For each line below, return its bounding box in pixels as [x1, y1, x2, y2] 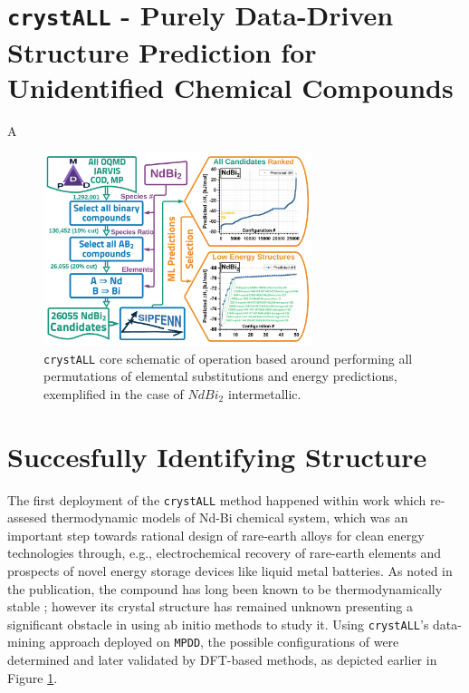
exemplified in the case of [43, 384, 184, 403]
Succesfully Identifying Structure [7, 437, 427, 474]
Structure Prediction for [7, 33, 317, 70]
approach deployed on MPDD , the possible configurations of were [49, 632, 399, 651]
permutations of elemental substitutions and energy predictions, [43, 366, 397, 386]
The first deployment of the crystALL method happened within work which [7, 490, 426, 509]
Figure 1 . [7, 668, 58, 687]
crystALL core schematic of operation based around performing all [43, 348, 413, 367]
